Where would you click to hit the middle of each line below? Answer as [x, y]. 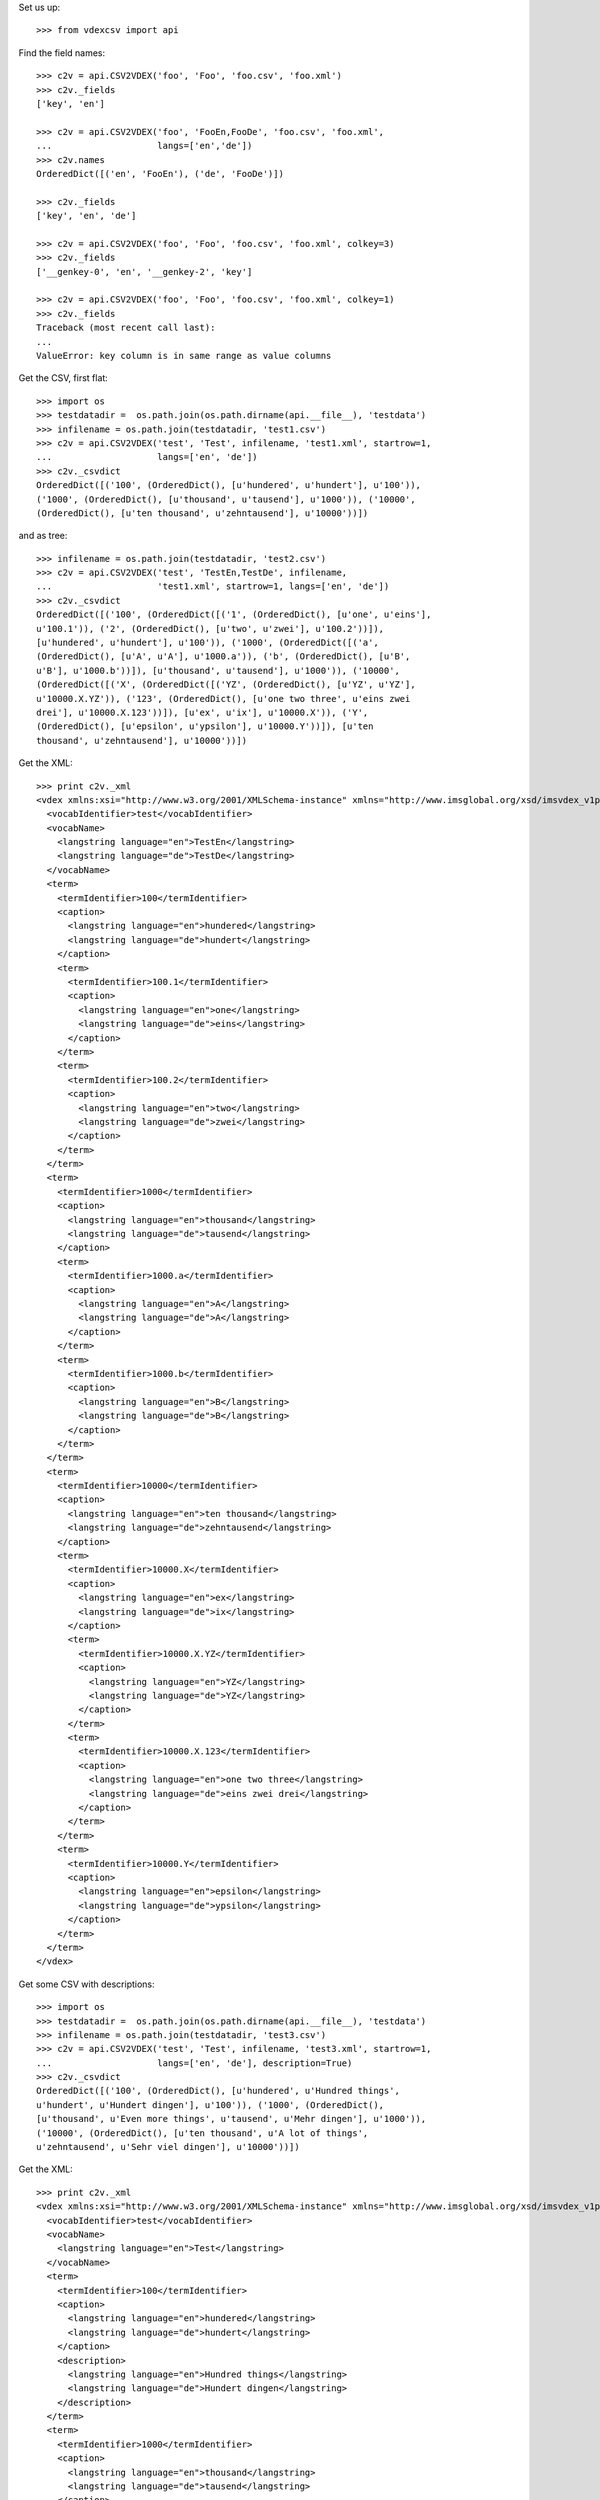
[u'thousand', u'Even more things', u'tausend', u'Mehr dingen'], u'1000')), [231, 2119]
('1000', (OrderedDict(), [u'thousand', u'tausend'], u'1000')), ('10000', [226, 499]
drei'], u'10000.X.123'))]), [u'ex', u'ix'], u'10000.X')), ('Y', [202, 712]
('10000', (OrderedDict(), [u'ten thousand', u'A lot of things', [202, 2133]
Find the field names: [62, 52]
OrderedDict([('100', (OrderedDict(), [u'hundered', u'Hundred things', [218, 2091]
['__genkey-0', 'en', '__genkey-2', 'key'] [144, 271]
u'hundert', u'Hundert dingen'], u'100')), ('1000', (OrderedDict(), [210, 2104]
